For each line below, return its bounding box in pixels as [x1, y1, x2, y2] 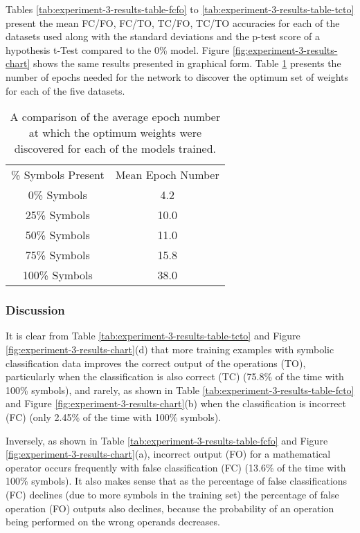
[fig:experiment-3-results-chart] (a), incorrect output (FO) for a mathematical [6, 447, 331, 461]
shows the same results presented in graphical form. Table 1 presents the [33, 56, 341, 71]
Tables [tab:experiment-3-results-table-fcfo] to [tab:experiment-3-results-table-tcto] [6, 2, 354, 16]
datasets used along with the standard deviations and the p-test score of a [6, 29, 321, 44]
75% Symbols [25, 247, 90, 263]
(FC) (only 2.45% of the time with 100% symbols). [6, 409, 222, 424]
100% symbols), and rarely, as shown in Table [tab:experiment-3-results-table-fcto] [6, 382, 354, 397]
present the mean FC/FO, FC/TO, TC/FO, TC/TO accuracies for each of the [6, 15, 340, 30]
